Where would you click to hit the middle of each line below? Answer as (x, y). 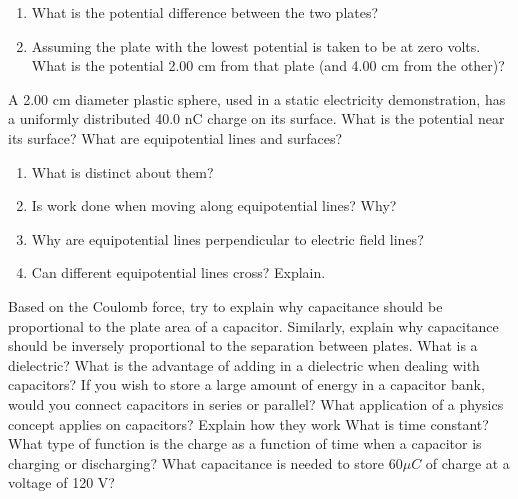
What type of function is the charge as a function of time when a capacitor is (245, 443)
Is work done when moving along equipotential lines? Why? (214, 205)
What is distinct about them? (122, 171)
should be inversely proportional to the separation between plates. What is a (243, 345)
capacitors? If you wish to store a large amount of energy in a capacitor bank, (246, 384)
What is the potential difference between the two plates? (205, 12)
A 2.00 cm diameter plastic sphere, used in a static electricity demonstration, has (257, 98)
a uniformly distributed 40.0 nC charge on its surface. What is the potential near (256, 118)
